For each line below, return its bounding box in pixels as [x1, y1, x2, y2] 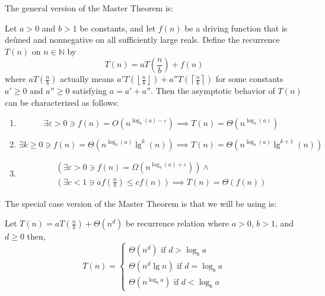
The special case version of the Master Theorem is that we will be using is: [5, 197, 277, 209]
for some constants [215, 73, 283, 85]
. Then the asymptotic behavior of [151, 84, 275, 97]
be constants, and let [79, 21, 156, 34]
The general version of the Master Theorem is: [5, 2, 174, 14]
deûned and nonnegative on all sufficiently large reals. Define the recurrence [5, 33, 280, 46]
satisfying [72, 84, 107, 97]
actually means [60, 73, 114, 85]
